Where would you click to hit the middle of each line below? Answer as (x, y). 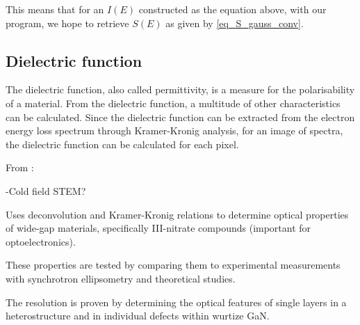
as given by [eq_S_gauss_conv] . (235, 23)
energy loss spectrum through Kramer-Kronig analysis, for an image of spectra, (174, 130)
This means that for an (55, 9)
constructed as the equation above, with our (232, 9)
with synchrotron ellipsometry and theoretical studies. (121, 278)
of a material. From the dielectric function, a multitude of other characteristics (173, 103)
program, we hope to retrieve (67, 23)
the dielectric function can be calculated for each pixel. (122, 144)
